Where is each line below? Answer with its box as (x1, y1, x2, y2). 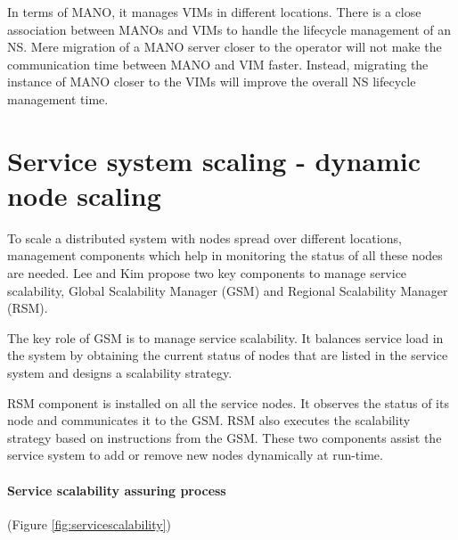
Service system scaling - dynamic (7, 142, 421, 178)
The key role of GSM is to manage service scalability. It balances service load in (7, 328, 444, 347)
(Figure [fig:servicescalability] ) (7, 514, 172, 533)
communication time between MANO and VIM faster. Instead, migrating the (7, 54, 429, 73)
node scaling (7, 176, 161, 213)
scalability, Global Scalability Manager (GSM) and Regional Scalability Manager (7, 281, 448, 299)
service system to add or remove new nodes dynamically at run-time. (7, 446, 383, 464)
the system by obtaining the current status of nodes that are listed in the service (7, 346, 448, 364)
